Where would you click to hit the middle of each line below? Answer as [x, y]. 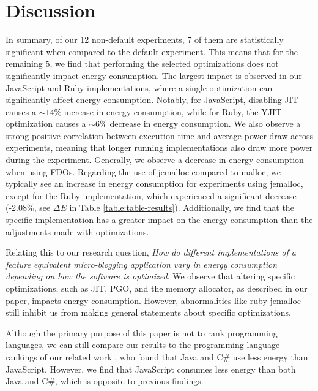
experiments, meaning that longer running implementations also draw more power [159, 147]
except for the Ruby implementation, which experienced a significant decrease [151, 195]
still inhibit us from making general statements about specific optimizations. [148, 312]
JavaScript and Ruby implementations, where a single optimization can [139, 87]
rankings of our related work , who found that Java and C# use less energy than [157, 356]
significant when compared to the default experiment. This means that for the [152, 51]
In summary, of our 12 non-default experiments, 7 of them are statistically [145, 40]
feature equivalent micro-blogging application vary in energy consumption [142, 264]
